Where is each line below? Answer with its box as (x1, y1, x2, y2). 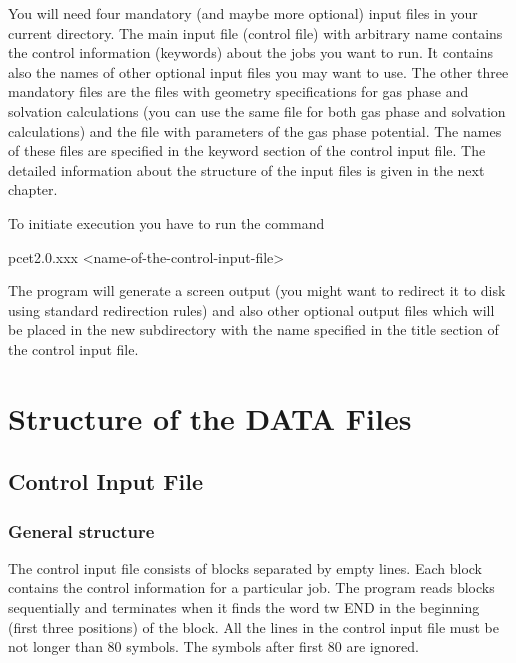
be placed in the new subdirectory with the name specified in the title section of (8, 319, 499, 340)
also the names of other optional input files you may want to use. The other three (8, 61, 509, 82)
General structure (8, 518, 155, 543)
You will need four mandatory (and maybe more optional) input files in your (8, 3, 478, 23)
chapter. (8, 179, 58, 200)
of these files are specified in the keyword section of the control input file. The (8, 140, 486, 161)
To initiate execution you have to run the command (8, 212, 325, 233)
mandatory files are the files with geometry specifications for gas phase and (8, 81, 469, 102)
